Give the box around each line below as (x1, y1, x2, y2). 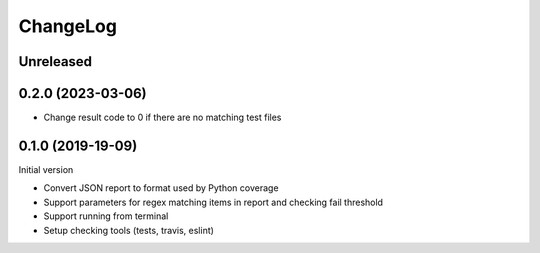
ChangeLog (18, 15, 117, 37)
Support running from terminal (43, 210, 169, 222)
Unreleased (18, 53, 93, 70)
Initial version (18, 163, 74, 175)
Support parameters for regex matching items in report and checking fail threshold (43, 196, 384, 208)
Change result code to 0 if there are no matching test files (43, 111, 282, 124)
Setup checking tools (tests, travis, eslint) (43, 224, 215, 236)
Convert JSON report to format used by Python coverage (43, 182, 279, 194)
